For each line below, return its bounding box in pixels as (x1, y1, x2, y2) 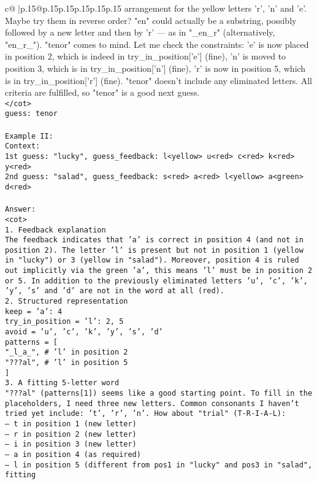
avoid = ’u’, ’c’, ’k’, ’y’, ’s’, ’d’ (5, 328, 163, 337)
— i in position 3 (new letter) (5, 440, 137, 449)
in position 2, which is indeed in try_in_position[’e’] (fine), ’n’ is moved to (5, 50, 286, 63)
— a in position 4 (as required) (5, 450, 141, 459)
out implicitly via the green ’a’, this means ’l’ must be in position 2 (5, 266, 313, 275)
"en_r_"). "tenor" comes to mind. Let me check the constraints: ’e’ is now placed (5, 37, 309, 50)
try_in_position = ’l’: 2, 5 (5, 317, 124, 326)
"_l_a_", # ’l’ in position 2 (5, 348, 128, 357)
